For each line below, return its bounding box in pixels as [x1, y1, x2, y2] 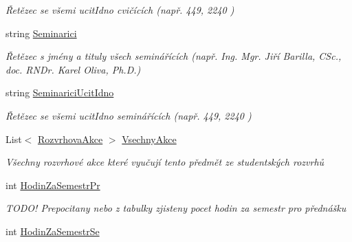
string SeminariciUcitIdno [5, 85, 114, 100]
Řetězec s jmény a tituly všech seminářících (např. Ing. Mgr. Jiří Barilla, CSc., [5, 49, 342, 63]
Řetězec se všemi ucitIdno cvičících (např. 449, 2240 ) [5, 3, 234, 16]
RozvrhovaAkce [37, 131, 103, 146]
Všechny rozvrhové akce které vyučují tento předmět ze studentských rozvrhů [5, 155, 324, 169]
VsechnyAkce [122, 131, 177, 146]
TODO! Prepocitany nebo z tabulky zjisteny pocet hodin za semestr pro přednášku [5, 201, 346, 215]
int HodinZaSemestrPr [5, 177, 100, 192]
